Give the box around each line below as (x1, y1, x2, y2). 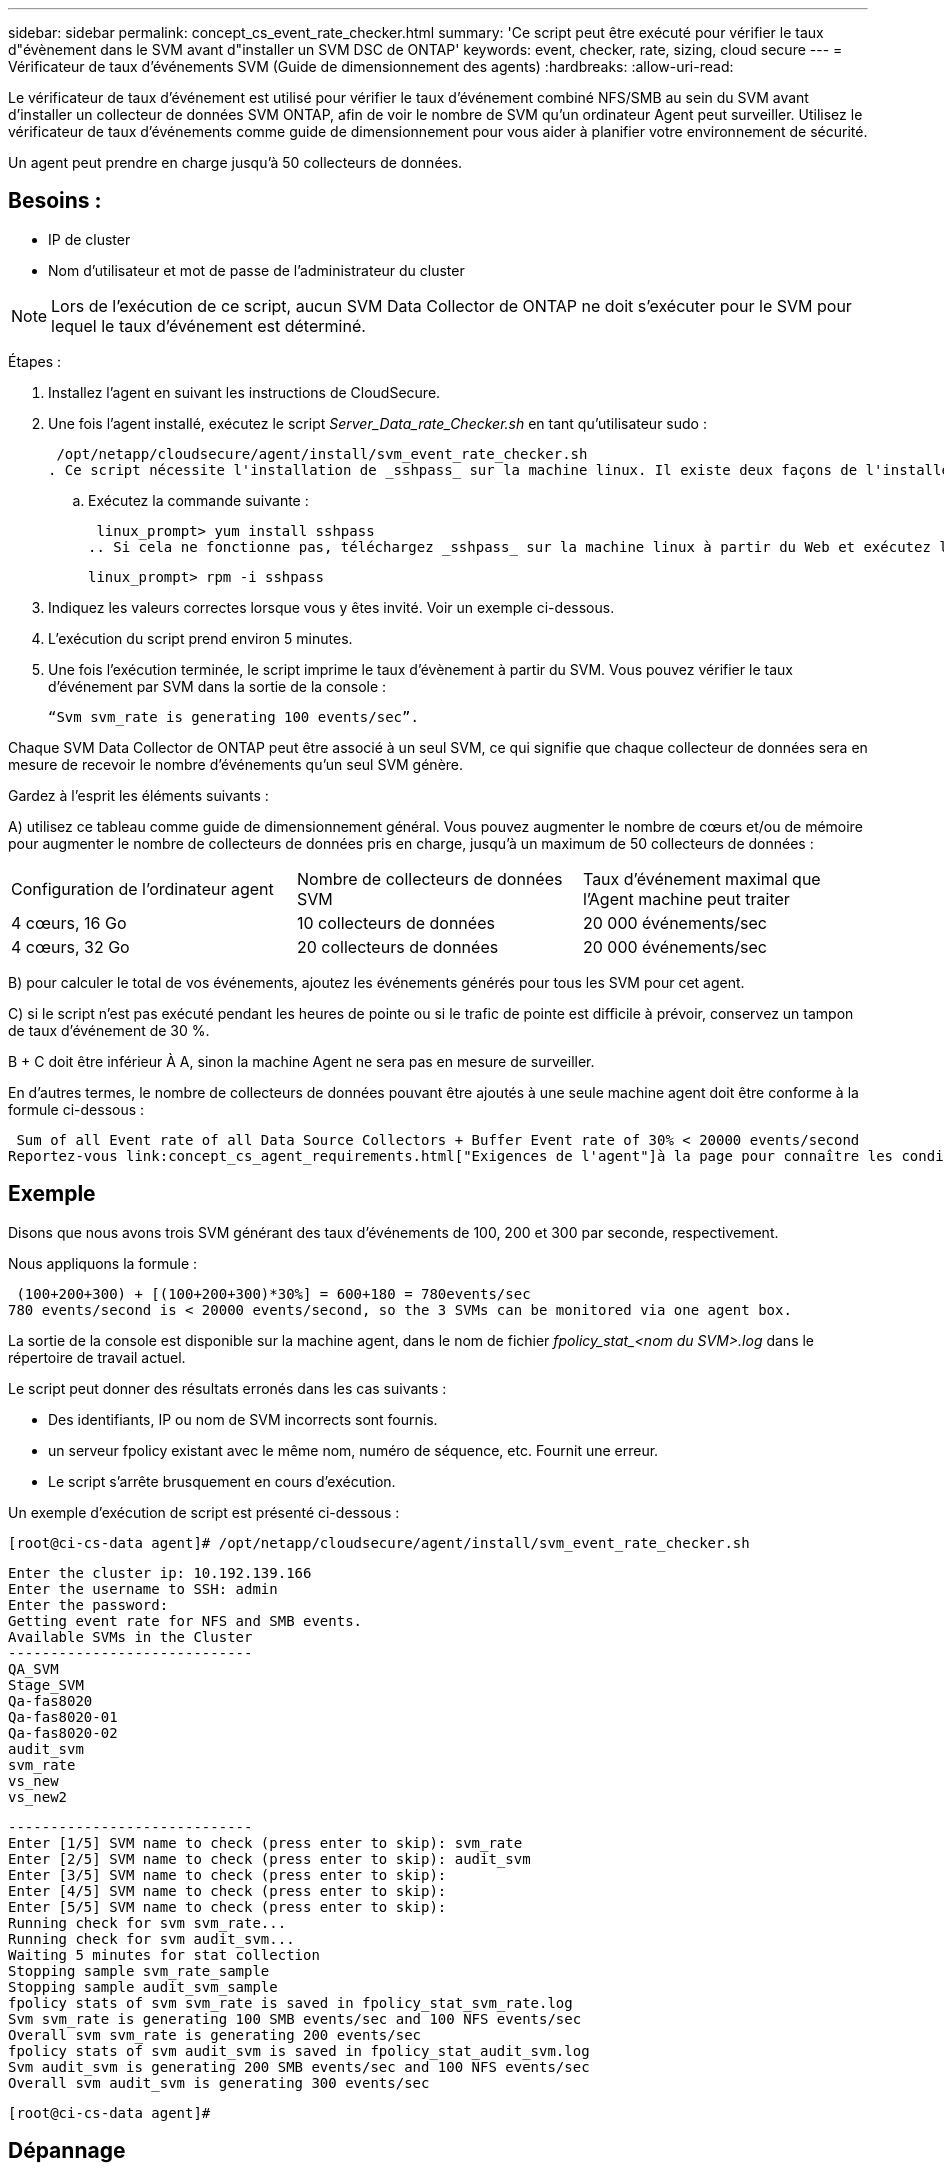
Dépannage (8, 2138, 126, 2164)
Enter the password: (8, 1596, 169, 1613)
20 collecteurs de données (296, 936, 499, 957)
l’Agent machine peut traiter (582, 888, 790, 909)
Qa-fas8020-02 (8, 1724, 118, 1741)
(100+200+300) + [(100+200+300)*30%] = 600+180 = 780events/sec (16, 1285, 531, 1302)
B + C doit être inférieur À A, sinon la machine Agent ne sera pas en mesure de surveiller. (8, 1052, 595, 1070)
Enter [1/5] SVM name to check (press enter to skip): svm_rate (8, 1834, 523, 1851)
